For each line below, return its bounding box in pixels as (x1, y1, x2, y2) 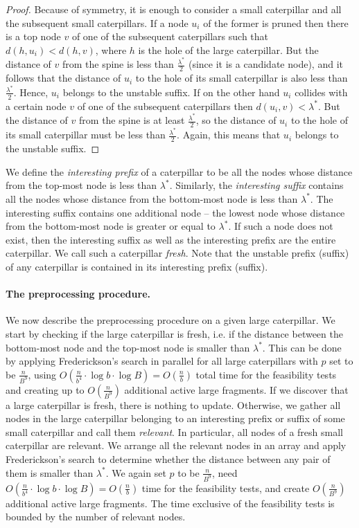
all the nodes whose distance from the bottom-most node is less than (6, 191, 298, 206)
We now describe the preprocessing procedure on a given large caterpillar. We (6, 313, 335, 327)
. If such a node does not (228, 219, 333, 233)
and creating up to (6, 382, 85, 397)
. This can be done (262, 340, 342, 354)
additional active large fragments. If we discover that (124, 382, 349, 397)
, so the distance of (195, 113, 277, 127)
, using (28, 367, 57, 381)
